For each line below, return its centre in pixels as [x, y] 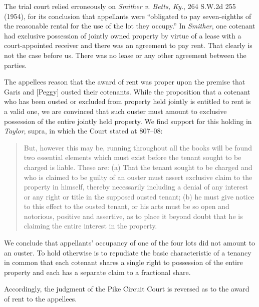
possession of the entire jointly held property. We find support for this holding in [128, 121]
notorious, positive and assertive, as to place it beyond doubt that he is [133, 216]
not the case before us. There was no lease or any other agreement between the [125, 55]
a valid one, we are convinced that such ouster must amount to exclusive [115, 111]
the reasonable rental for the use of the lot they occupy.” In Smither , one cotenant [130, 26]
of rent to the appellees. [41, 299]
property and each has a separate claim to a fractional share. [97, 272]
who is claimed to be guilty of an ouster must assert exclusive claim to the [138, 177]
